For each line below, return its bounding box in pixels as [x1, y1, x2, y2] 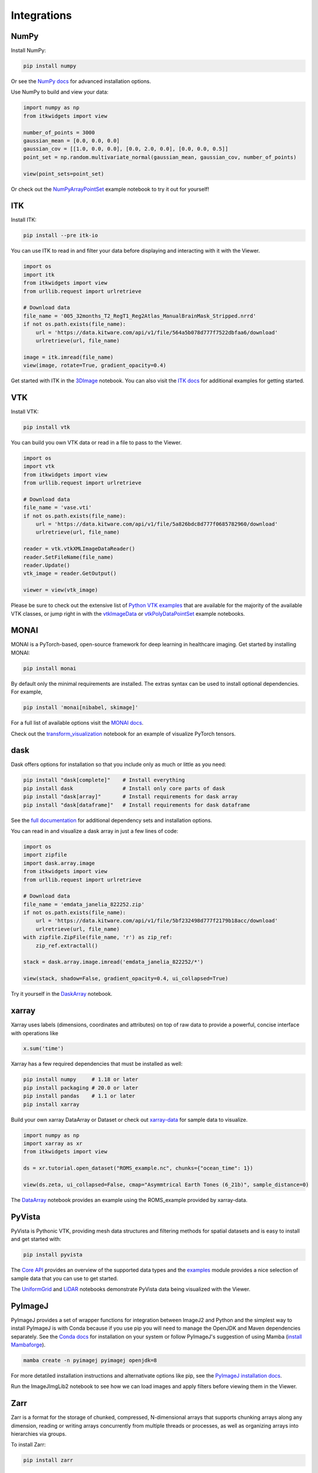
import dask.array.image [23, 860, 95, 866]
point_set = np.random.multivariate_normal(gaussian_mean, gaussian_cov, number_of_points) [23, 154, 297, 160]
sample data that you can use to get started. [11, 1274, 118, 1282]
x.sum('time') [23, 1045, 64, 1052]
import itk [23, 271, 55, 278]
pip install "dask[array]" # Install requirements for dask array [23, 793, 238, 800]
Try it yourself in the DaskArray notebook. [11, 990, 112, 998]
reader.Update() [23, 562, 71, 569]
